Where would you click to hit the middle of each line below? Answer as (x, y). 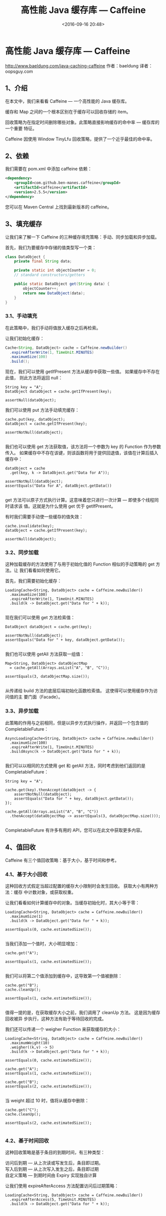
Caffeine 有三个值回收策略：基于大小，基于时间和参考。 (62, 860)
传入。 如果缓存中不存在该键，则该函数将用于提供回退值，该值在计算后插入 (82, 453)
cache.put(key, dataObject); (35, 420)
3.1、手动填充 (21, 316)
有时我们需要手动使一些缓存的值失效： (44, 517)
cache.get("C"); (22, 1110)
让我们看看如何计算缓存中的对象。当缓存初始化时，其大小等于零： (72, 902)
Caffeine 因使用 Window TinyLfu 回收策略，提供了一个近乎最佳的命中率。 (80, 139)
